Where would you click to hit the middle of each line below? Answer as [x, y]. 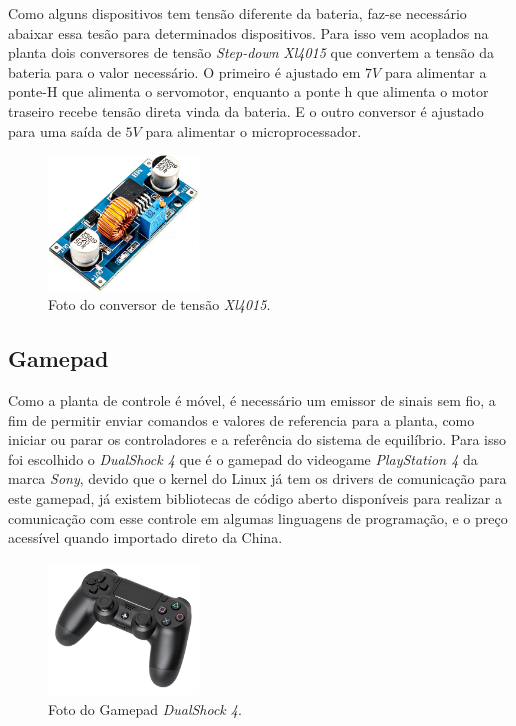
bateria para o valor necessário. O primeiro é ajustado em [184, 71]
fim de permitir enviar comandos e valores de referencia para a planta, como [241, 419]
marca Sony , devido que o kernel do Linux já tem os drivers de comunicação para [257, 478]
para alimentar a [435, 71]
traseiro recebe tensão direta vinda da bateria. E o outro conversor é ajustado [246, 110]
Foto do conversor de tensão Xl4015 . [159, 304]
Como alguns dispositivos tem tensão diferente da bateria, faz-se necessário [237, 13]
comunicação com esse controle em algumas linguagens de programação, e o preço [258, 517]
